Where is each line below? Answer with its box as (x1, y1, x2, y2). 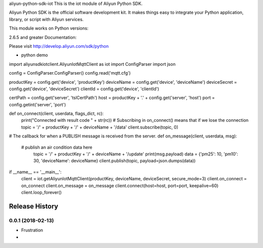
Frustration (21, 227, 43, 233)
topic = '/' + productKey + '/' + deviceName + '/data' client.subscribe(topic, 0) (21, 124, 179, 130)
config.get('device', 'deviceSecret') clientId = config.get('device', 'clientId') (9, 86, 159, 92)
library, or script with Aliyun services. (9, 16, 84, 22)
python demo (21, 52, 48, 58)
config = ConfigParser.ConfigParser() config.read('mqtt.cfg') (9, 70, 131, 76)
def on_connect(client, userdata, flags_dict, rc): (9, 111, 104, 116)
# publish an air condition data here (21, 144, 93, 150)
